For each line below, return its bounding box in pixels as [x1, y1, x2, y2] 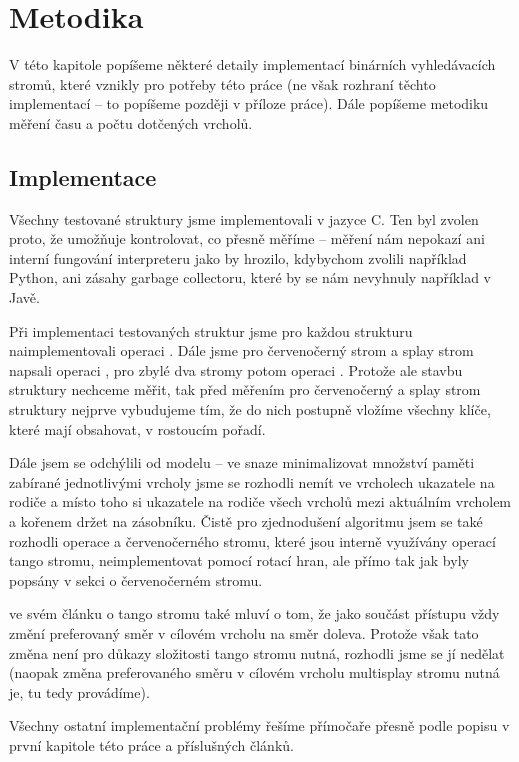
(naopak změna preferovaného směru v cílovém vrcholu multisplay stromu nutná [9, 662, 500, 683]
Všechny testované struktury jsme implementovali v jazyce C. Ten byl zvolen [9, 208, 479, 229]
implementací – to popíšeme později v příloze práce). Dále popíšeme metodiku [9, 93, 489, 114]
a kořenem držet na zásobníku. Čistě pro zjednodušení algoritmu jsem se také [9, 511, 483, 532]
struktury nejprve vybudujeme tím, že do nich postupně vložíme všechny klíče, [9, 399, 491, 420]
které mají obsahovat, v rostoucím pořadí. [9, 418, 266, 439]
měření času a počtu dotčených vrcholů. [9, 112, 253, 133]
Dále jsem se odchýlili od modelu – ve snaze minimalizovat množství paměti [9, 452, 475, 473]
